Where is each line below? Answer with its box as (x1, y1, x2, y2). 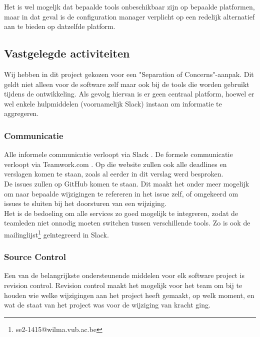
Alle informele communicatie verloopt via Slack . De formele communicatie (4, 149, 233, 159)
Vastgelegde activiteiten (4, 45, 130, 61)
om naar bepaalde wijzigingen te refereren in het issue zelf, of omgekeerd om (4, 188, 238, 198)
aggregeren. (4, 108, 39, 118)
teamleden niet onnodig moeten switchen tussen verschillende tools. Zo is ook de (4, 217, 250, 228)
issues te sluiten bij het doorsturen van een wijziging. (4, 198, 166, 208)
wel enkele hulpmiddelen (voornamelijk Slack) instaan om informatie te (4, 98, 222, 108)
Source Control (4, 250, 66, 263)
